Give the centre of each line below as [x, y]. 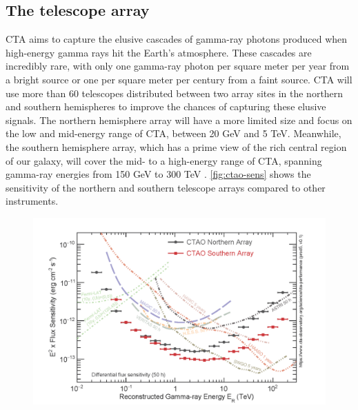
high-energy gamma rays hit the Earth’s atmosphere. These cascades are [159, 52]
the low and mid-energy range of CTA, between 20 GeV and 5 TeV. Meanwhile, [173, 133]
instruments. [32, 201]
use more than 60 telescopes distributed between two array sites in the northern [175, 93]
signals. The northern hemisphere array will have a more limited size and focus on [179, 120]
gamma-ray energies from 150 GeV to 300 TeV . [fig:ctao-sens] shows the [158, 174]
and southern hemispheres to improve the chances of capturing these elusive [166, 106]
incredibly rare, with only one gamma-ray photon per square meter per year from [178, 66]
